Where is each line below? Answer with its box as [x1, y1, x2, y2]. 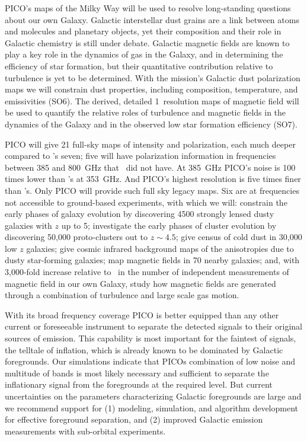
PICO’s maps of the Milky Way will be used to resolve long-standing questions [5, 2, 291, 14]
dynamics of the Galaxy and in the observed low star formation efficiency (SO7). [5, 117, 298, 130]
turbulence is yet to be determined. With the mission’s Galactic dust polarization [5, 71, 300, 84]
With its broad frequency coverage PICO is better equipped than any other [5, 308, 279, 321]
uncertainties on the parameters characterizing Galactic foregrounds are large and [5, 390, 302, 402]
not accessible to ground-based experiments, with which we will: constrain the [5, 196, 287, 208]
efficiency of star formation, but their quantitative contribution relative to [5, 59, 273, 72]
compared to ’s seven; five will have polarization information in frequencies [5, 149, 276, 162]
